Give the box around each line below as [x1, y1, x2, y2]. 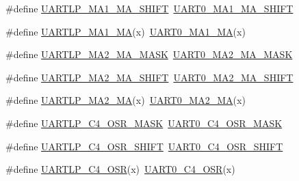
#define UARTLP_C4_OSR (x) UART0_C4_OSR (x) [5, 162, 235, 176]
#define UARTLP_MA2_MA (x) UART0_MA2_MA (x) [5, 93, 246, 107]
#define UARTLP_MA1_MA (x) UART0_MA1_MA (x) [5, 24, 246, 38]
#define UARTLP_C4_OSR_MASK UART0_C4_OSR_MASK [5, 115, 283, 130]
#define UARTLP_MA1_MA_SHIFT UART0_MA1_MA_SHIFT [5, 1, 294, 15]
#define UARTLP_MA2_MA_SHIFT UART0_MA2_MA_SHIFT [5, 70, 294, 84]
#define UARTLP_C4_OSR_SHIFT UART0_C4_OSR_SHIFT [5, 139, 283, 153]
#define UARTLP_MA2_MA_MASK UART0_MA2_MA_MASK [5, 47, 293, 61]
